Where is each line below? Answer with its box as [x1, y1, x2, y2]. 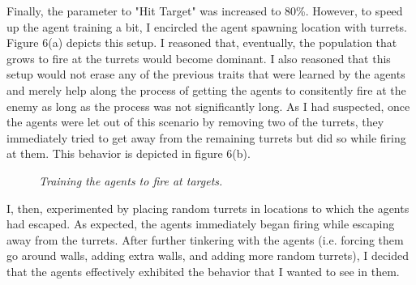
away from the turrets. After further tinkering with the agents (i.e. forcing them [6, 231, 404, 248]
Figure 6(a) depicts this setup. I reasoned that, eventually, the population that [6, 34, 397, 51]
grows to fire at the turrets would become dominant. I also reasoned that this [6, 49, 391, 66]
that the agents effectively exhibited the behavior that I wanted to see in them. [6, 262, 400, 279]
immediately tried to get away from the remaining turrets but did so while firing [6, 129, 406, 146]
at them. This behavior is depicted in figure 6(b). [6, 145, 251, 162]
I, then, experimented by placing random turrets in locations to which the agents [6, 199, 410, 216]
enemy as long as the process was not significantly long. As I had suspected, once [6, 97, 410, 114]
